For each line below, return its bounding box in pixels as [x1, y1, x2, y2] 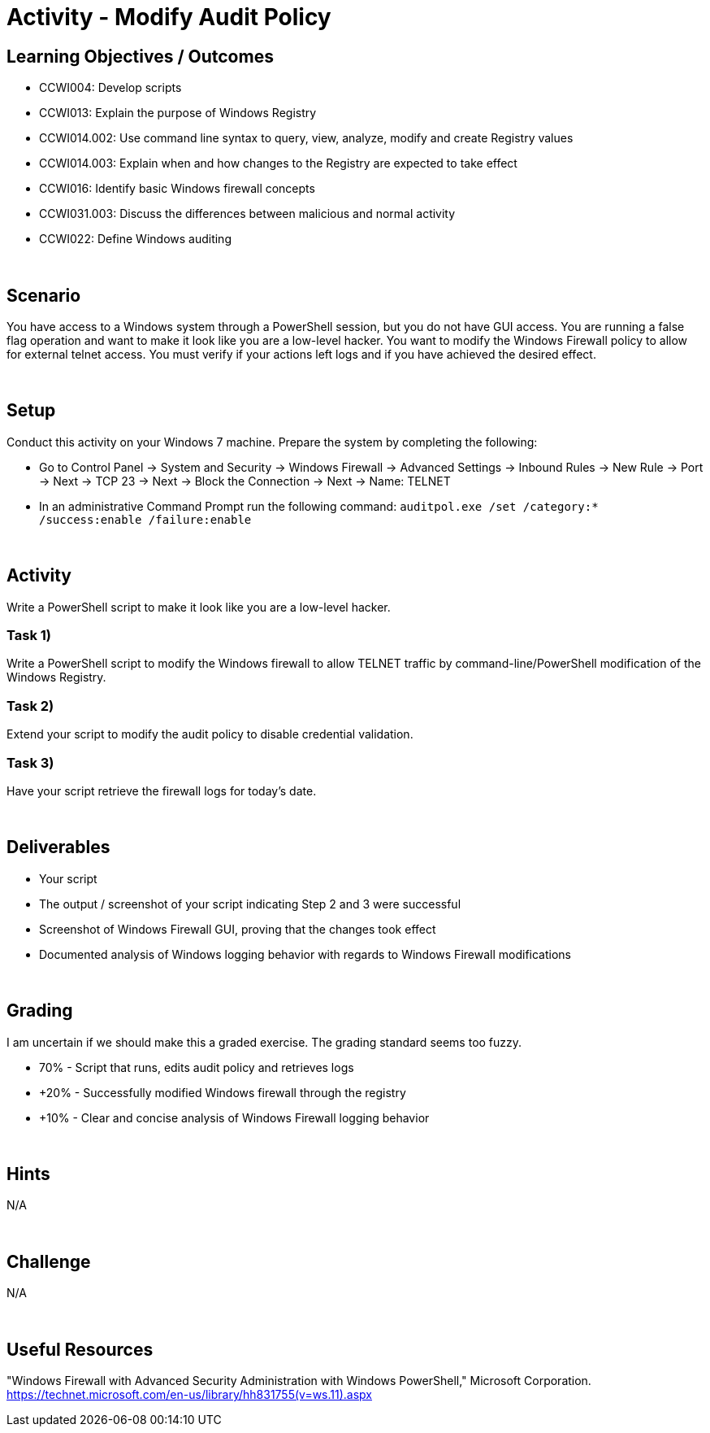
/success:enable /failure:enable [39, 512, 252, 526]
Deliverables [6, 837, 110, 858]
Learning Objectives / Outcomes [6, 46, 274, 67]
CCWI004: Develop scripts [39, 81, 182, 95]
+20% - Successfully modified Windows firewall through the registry [39, 1085, 406, 1100]
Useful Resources [6, 1339, 154, 1360]
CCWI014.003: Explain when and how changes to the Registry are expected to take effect [39, 156, 517, 171]
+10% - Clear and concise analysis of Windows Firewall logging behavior [39, 1110, 430, 1125]
